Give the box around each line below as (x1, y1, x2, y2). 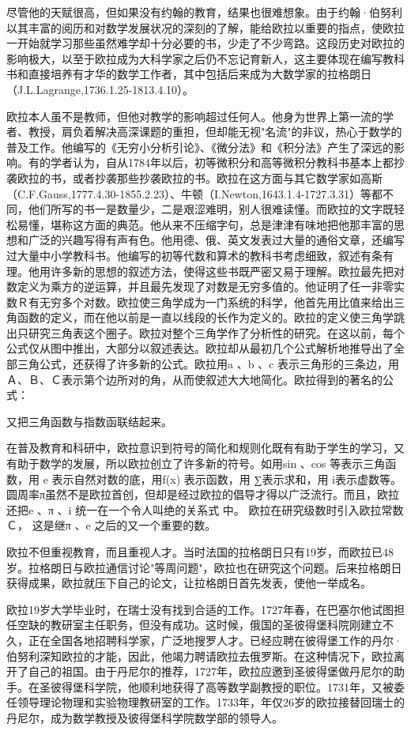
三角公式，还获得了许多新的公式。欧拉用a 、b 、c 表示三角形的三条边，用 (17, 356, 399, 372)
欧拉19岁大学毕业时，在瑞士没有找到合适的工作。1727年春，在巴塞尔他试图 (6, 601, 394, 617)
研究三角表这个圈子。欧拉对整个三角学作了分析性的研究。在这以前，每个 (28, 324, 405, 341)
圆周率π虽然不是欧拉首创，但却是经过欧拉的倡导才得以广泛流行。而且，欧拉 (6, 486, 400, 503)
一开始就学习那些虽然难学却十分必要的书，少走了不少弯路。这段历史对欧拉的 (6, 35, 405, 51)
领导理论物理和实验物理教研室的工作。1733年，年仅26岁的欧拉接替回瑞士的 (17, 694, 405, 710)
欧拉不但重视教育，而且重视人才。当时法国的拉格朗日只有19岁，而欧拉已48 (6, 544, 394, 560)
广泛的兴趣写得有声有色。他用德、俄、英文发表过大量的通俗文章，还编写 (28, 232, 405, 248)
